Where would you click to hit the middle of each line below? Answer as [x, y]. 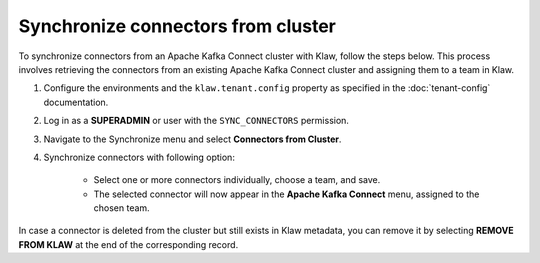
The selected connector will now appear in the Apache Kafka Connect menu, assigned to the [286, 194]
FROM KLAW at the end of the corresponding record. [128, 244]
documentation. [76, 102]
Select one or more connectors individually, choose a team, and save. [237, 180]
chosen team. [121, 208]
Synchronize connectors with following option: [139, 157]
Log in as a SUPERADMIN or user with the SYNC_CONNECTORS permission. [196, 121]
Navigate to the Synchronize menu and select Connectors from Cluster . [192, 139]
